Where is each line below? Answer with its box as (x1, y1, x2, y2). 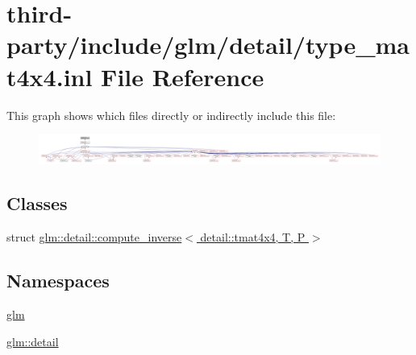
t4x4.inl (6, 60, 93, 93)
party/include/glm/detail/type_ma (6, 28, 410, 61)
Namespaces (6, 268, 110, 293)
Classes (6, 191, 68, 216)
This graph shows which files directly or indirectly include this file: (6, 106, 336, 123)
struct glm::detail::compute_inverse (6, 229, 182, 246)
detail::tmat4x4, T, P (200, 229, 306, 246)
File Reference (101, 60, 264, 93)
